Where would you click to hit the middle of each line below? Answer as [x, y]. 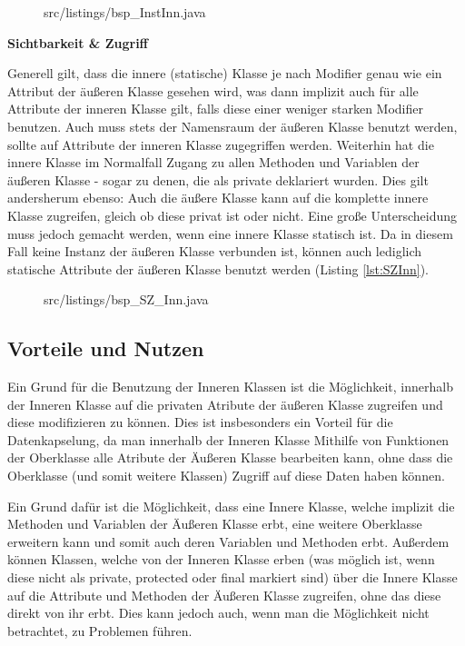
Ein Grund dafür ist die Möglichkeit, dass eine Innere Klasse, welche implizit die [231, 506]
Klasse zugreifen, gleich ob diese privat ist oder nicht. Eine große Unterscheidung [232, 215]
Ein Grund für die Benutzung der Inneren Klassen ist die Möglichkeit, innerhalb [230, 387]
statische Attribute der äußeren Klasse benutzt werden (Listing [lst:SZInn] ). [218, 268]
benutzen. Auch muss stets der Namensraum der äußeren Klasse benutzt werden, [232, 126]
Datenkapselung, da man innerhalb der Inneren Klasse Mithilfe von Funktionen [228, 439]
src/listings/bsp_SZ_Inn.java [126, 299]
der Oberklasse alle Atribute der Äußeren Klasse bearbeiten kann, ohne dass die [230, 457]
